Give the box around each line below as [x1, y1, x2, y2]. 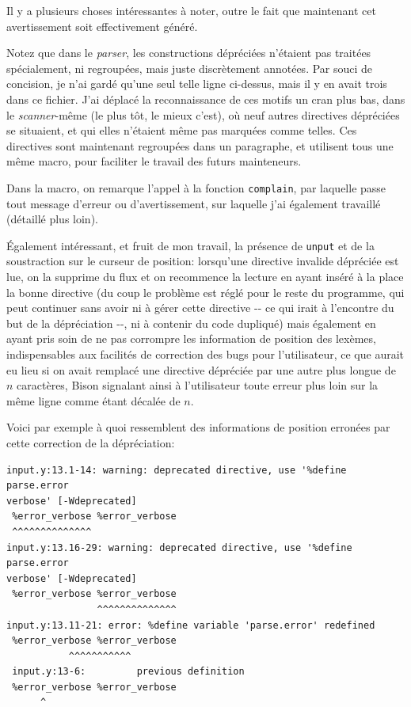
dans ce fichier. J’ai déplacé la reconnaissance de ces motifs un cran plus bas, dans [6, 90, 405, 107]
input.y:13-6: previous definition [12, 666, 245, 678]
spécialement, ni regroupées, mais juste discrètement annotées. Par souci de [6, 59, 373, 76]
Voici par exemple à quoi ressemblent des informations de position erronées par [6, 419, 390, 435]
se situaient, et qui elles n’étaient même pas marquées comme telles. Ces [6, 122, 357, 139]
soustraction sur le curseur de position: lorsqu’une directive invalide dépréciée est [6, 253, 399, 269]
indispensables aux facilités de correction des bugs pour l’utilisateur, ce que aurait [6, 346, 405, 362]
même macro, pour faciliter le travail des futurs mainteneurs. [6, 153, 302, 169]
